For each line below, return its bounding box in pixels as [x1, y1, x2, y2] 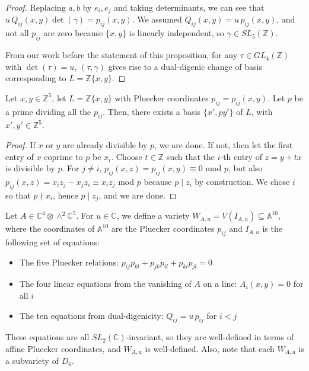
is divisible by [5, 162, 55, 174]
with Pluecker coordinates [114, 91, 209, 104]
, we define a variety [116, 209, 190, 222]
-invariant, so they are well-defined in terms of [126, 331, 294, 343]
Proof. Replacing [5, 1, 66, 13]
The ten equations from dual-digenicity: [19, 309, 164, 321]
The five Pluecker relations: [19, 255, 119, 268]
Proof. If [5, 139, 36, 151]
